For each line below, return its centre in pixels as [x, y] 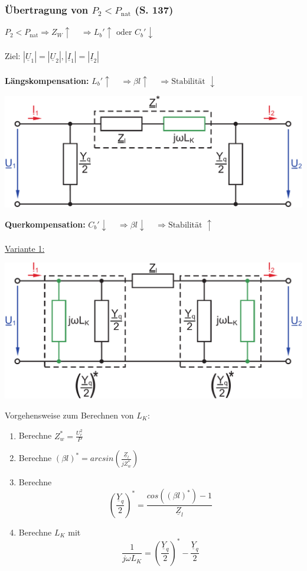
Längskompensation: [47, 80]
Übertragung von [47, 9]
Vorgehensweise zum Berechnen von [69, 415]
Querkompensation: [45, 224]
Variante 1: [25, 248]
